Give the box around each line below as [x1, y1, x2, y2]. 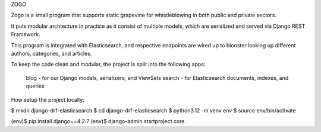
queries [26, 83, 45, 90]
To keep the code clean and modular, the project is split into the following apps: [11, 61, 206, 68]
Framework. [11, 31, 40, 38]
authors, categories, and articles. [11, 50, 92, 57]
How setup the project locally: [11, 96, 84, 103]
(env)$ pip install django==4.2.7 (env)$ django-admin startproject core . [11, 118, 188, 125]
